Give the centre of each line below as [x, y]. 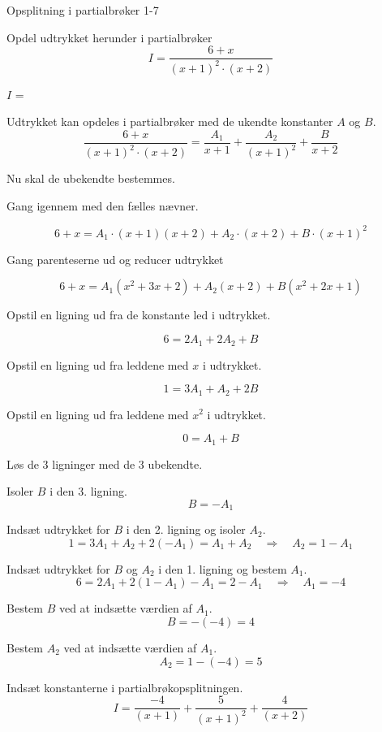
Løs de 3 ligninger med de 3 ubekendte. [105, 463]
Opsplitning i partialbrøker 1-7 [83, 10]
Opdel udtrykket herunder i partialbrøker [109, 37]
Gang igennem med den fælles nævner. [103, 205]
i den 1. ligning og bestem [223, 568]
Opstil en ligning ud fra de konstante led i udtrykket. [139, 315]
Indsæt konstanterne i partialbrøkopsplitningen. [125, 687]
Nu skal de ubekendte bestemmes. [91, 178]
